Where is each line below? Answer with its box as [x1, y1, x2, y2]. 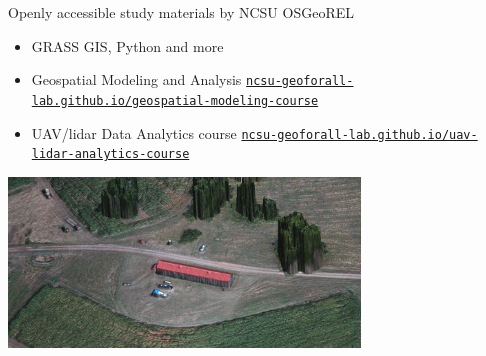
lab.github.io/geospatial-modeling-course [31, 93, 319, 108]
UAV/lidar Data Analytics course [31, 122, 237, 143]
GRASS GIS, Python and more [31, 35, 224, 56]
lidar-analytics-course [31, 147, 190, 162]
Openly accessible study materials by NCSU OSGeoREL [8, 2, 354, 22]
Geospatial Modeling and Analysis [31, 69, 242, 90]
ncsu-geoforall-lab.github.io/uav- [241, 127, 478, 142]
